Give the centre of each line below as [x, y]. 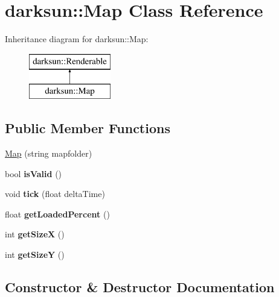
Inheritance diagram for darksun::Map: [77, 39]
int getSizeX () [35, 234]
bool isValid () [34, 173]
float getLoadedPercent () [57, 214]
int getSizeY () [35, 255]
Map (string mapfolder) [49, 153]
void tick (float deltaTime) [55, 194]
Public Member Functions [88, 128]
